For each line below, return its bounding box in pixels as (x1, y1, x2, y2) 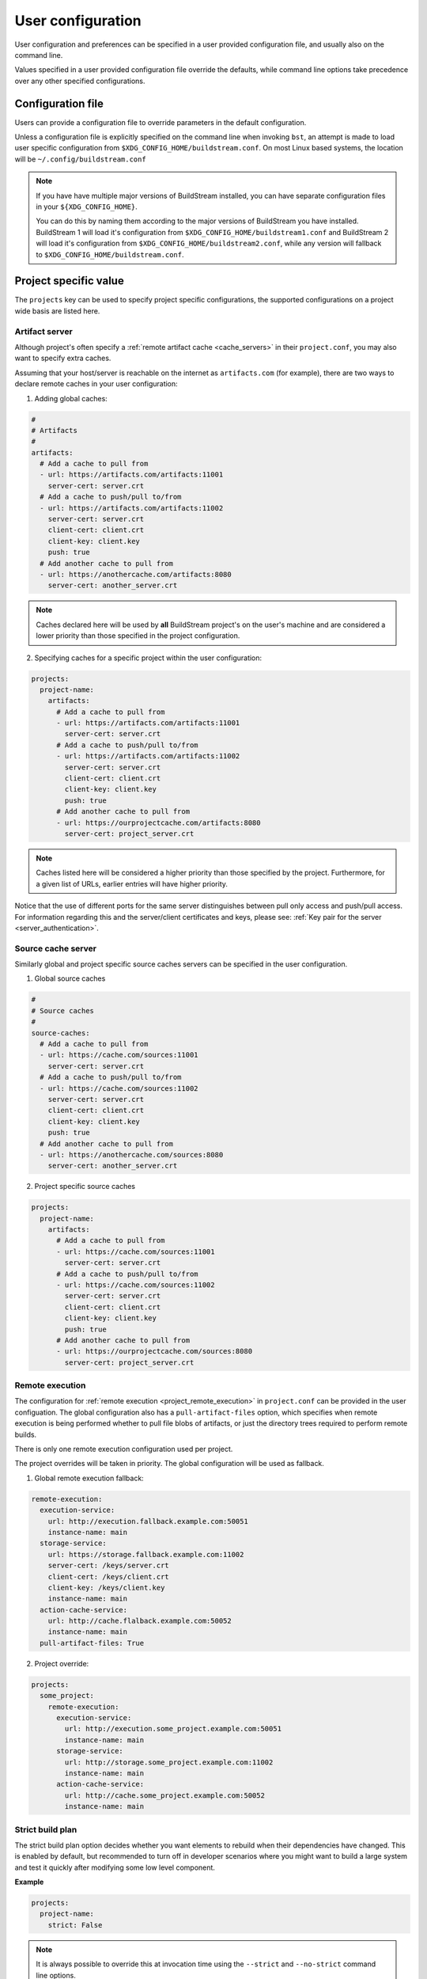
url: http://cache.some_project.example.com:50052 (64, 1791, 265, 1800)
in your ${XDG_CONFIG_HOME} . (36, 202, 138, 211)
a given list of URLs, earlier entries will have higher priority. (36, 879, 229, 888)
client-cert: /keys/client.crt (47, 1572, 169, 1581)
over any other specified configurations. (14, 76, 145, 85)
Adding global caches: (34, 393, 108, 403)
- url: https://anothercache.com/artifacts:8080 (40, 570, 232, 579)
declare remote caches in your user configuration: (14, 379, 178, 389)
